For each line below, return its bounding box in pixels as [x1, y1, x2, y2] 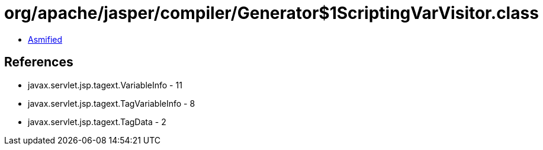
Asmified [28, 34, 63, 44]
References [4, 55, 73, 70]
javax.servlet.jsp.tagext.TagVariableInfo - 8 [28, 98, 195, 108]
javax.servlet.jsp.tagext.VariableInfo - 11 [28, 79, 182, 90]
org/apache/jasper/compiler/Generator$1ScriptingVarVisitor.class [4, 3, 539, 23]
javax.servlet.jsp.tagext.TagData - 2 [28, 116, 166, 127]
